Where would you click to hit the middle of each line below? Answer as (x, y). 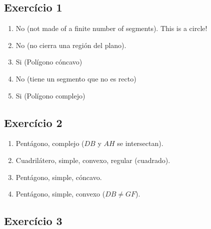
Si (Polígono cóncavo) (49, 62)
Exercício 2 (33, 122)
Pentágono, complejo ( (50, 143)
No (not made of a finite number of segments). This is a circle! (111, 28)
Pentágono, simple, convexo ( (60, 194)
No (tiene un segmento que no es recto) (76, 78)
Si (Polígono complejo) (50, 95)
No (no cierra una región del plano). (71, 45)
